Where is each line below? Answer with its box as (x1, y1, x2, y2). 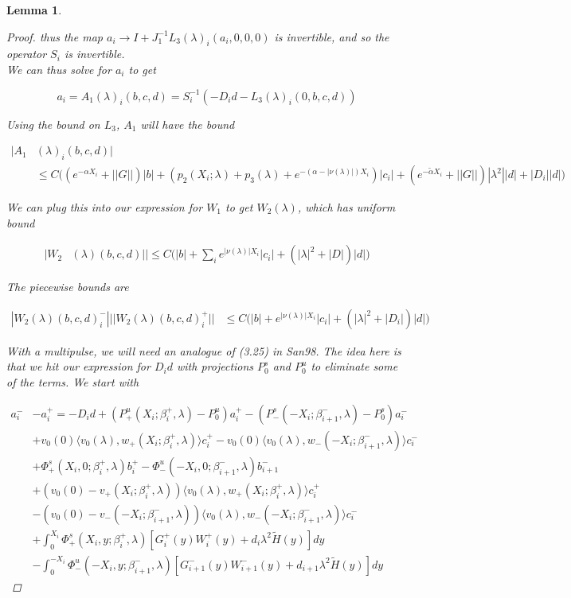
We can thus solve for (6, 60, 111, 77)
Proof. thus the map (6, 28, 103, 45)
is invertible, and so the (274, 28, 389, 45)
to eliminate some (311, 358, 398, 375)
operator (6, 45, 47, 62)
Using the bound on (6, 115, 100, 132)
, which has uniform (297, 199, 396, 216)
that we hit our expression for (6, 358, 151, 375)
